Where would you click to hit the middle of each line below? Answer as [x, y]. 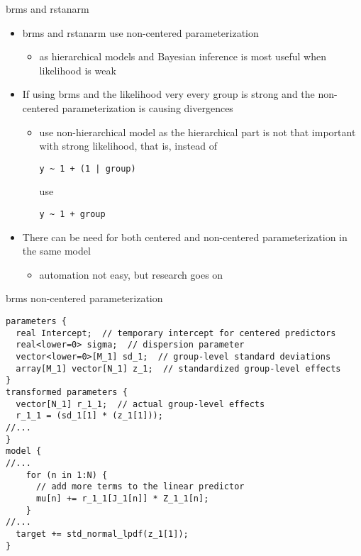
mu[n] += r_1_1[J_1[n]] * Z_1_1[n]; [122, 498]
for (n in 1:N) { [67, 475]
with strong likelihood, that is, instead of [128, 146]
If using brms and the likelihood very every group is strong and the [168, 94]
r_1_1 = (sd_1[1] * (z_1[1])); [89, 416]
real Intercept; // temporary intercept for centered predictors [176, 333]
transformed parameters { [67, 392]
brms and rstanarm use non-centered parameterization [140, 32]
